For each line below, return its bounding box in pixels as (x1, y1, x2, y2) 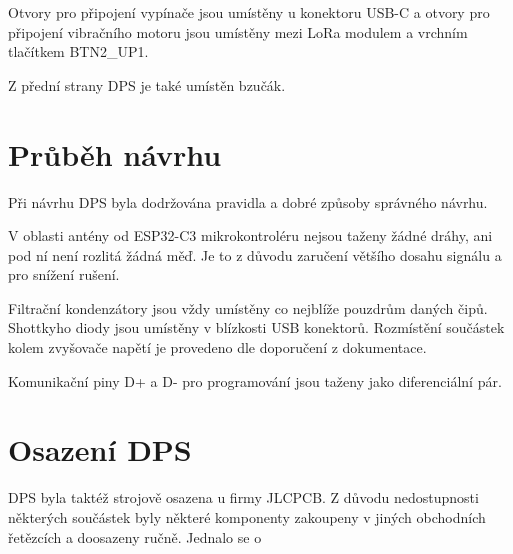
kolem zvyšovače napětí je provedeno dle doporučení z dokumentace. (8, 337, 427, 358)
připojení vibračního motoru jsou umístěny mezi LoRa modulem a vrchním (8, 21, 468, 42)
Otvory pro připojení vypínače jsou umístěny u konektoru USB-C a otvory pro (8, 2, 490, 22)
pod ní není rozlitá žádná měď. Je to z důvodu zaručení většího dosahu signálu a (8, 244, 502, 265)
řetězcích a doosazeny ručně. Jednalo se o (8, 526, 262, 547)
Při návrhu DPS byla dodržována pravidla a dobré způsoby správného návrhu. (8, 191, 488, 212)
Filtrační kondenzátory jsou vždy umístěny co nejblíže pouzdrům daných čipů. (8, 297, 488, 318)
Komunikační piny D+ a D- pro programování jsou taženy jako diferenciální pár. (8, 370, 502, 391)
